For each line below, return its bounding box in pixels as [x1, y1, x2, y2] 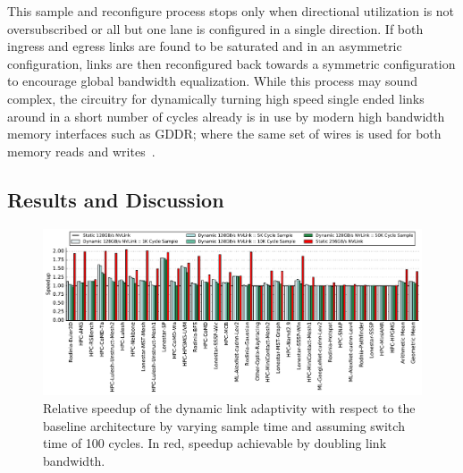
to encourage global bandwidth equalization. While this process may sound [7, 72, 417, 90]
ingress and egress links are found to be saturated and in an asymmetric [7, 37, 402, 55]
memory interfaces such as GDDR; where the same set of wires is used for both [7, 124, 442, 143]
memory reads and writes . [7, 141, 156, 160]
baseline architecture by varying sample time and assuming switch [43, 416, 405, 435]
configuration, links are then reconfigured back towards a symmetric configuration [7, 54, 456, 72]
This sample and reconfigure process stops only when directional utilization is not [7, 2, 455, 20]
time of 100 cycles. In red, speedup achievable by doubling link [43, 434, 387, 452]
